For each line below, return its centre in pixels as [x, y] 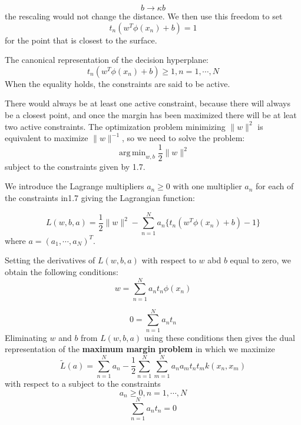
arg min [133, 153]
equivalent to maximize [47, 138]
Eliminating [26, 337]
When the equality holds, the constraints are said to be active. [118, 83]
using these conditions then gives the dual [219, 337]
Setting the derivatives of [50, 260]
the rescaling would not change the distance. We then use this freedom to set [144, 16]
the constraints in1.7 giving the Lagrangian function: [100, 198]
